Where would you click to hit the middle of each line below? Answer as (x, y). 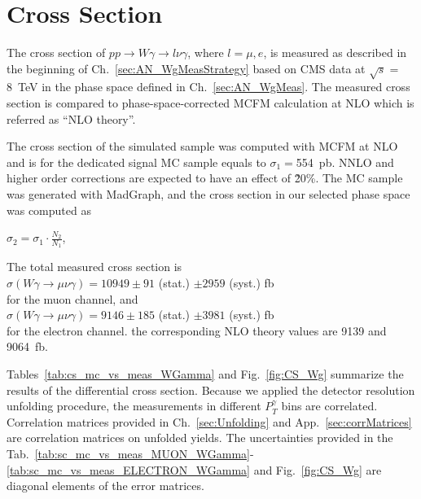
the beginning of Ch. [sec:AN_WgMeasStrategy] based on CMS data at (186, 68)
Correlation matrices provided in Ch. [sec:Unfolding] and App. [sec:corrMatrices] (209, 421)
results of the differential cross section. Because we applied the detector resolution (211, 390)
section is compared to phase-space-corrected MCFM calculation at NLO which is (210, 103)
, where (206, 53)
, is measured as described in (335, 53)
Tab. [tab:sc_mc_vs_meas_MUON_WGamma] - (130, 453)
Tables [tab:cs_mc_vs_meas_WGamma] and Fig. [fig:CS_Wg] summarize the (205, 374)
